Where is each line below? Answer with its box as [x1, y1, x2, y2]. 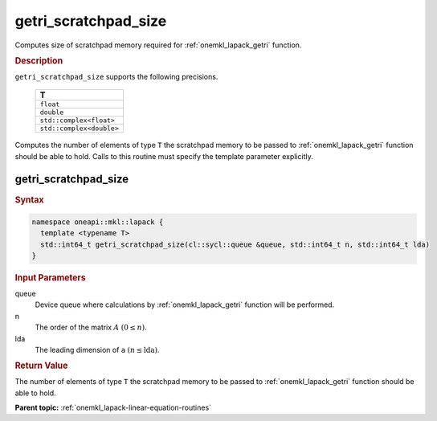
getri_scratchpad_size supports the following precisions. [14, 72, 218, 81]
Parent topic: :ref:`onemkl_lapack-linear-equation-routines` [14, 403, 212, 412]
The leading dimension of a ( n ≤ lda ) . [35, 345, 160, 354]
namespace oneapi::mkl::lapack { [31, 217, 164, 227]
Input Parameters [14, 272, 86, 284]
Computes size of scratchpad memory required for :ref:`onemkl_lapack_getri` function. [14, 40, 302, 50]
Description [14, 55, 63, 66]
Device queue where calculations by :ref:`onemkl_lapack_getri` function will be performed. [35, 300, 335, 309]
